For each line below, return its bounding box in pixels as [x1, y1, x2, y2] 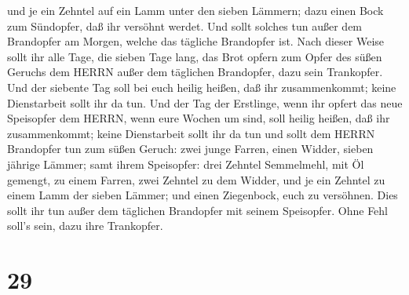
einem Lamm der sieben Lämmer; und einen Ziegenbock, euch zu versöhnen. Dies [7, 187, 398, 203]
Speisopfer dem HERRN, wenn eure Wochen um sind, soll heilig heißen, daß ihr [7, 110, 390, 126]
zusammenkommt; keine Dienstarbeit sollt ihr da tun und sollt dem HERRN [7, 125, 375, 141]
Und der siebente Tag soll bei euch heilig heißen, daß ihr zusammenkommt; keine [7, 78, 396, 95]
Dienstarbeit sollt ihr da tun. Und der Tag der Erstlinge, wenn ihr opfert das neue [7, 94, 403, 111]
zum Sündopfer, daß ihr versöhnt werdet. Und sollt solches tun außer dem [7, 17, 363, 34]
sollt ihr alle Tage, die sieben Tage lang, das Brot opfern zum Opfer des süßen [7, 48, 382, 64]
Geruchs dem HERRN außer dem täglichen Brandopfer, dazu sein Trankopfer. [7, 64, 383, 80]
